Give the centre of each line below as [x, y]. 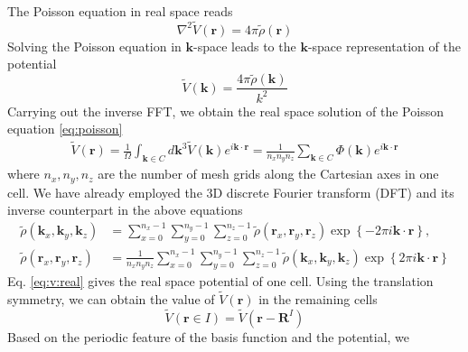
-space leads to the [245, 46]
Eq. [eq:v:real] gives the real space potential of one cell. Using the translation [220, 281]
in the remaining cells [318, 298]
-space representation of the [384, 46]
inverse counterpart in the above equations [125, 210]
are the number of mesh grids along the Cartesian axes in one [268, 174]
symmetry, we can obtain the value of [111, 298]
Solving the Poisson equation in [94, 46]
